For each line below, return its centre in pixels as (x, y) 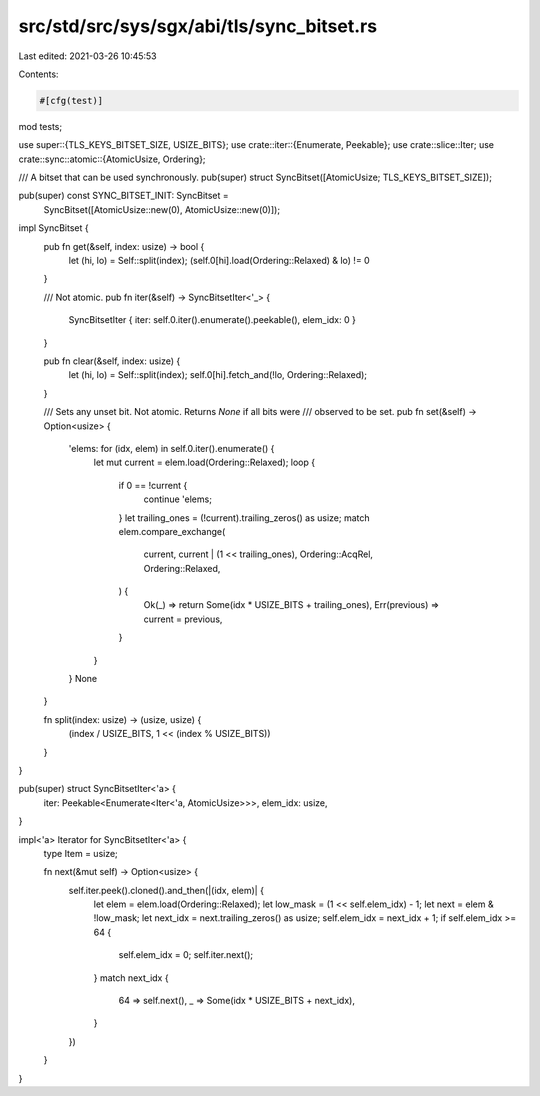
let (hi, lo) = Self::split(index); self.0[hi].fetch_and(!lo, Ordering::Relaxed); (218, 375)
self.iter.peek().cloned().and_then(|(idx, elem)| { (166, 890)
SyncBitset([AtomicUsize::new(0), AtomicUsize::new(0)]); (161, 209)
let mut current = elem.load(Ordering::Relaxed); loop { (204, 462)
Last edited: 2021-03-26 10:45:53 (87, 56)
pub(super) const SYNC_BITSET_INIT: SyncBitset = (123, 196)
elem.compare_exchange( (172, 531)
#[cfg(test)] (71, 100)
